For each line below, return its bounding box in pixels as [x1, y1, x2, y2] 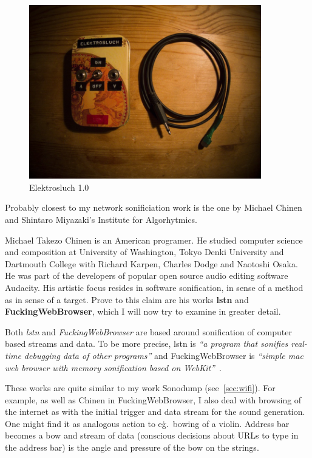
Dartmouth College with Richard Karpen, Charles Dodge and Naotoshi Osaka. [5, 257, 298, 270]
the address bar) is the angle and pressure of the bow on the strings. [5, 441, 259, 454]
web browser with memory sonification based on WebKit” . [5, 361, 222, 374]
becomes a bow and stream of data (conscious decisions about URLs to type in [5, 429, 299, 442]
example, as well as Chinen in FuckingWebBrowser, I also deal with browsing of [5, 393, 302, 406]
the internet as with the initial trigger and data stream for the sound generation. [5, 405, 305, 418]
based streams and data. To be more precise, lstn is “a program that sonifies [5, 337, 288, 350]
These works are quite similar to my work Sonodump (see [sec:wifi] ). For [5, 381, 276, 394]
